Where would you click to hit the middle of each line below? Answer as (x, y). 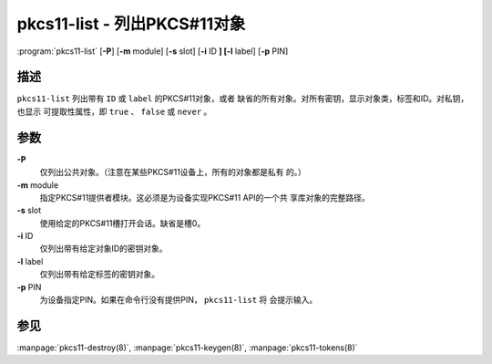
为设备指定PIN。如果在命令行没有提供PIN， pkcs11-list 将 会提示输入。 (179, 300)
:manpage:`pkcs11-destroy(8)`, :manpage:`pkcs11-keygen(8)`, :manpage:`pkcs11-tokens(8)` (188, 348)
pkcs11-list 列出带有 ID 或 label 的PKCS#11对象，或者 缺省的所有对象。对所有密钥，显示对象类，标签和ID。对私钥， (243, 99)
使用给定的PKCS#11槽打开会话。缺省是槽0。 (123, 223)
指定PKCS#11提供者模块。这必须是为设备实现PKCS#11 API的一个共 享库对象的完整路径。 (205, 197)
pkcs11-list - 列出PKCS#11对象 (131, 24)
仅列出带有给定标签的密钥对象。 (99, 275)
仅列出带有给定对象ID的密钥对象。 (103, 249)
